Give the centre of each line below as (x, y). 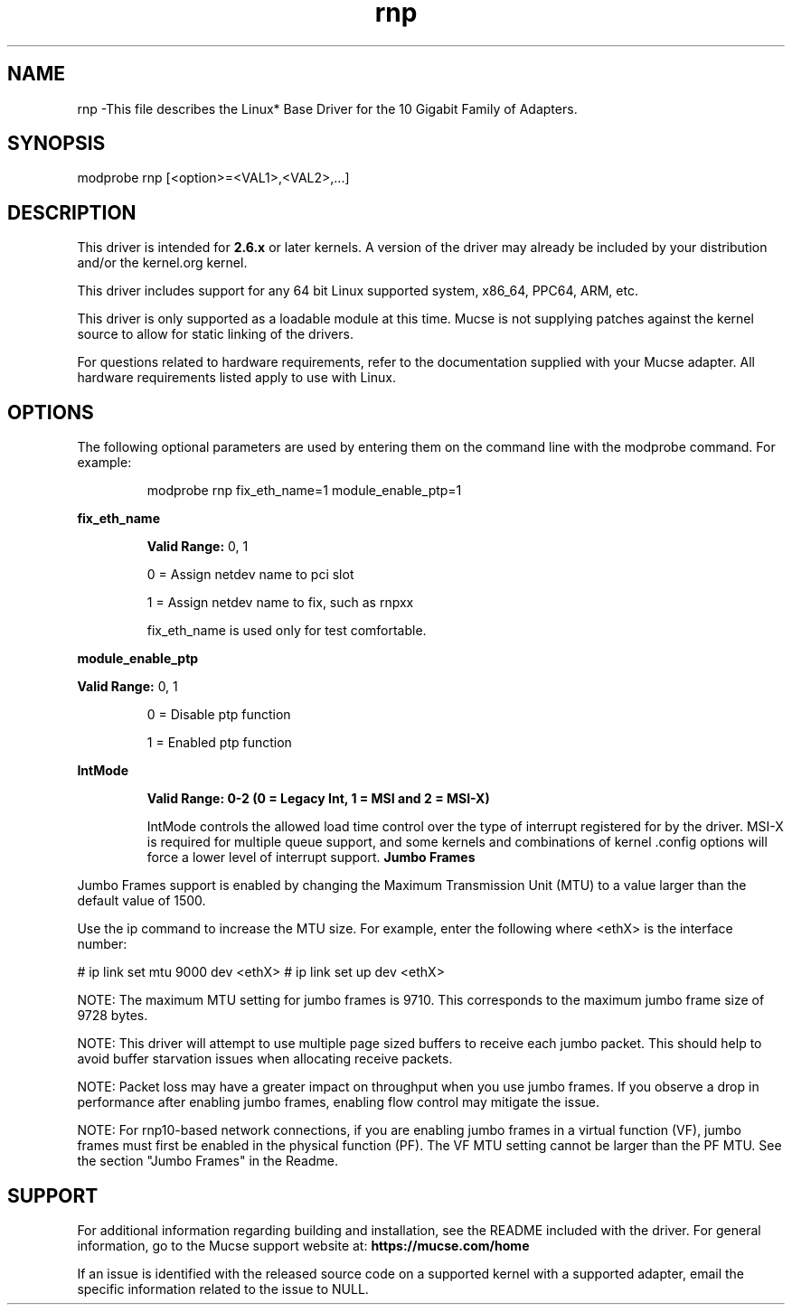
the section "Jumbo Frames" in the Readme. (207, 1161)
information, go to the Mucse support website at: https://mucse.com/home (303, 1245)
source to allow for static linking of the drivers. (215, 334)
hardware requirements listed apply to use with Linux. (236, 378)
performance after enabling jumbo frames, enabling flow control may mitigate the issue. (339, 1102)
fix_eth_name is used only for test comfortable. (287, 631)
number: (102, 944)
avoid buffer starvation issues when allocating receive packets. (265, 1059)
